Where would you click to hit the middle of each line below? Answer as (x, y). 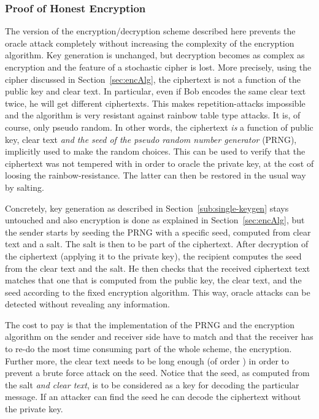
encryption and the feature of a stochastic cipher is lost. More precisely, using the (158, 67)
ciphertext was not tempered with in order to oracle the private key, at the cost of (159, 163)
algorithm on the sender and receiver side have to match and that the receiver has (159, 336)
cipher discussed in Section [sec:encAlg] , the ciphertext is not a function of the (153, 79)
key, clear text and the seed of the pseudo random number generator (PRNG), (151, 139)
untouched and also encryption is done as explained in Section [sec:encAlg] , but (155, 220)
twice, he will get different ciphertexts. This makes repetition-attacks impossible (155, 103)
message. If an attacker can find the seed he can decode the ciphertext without (153, 397)
